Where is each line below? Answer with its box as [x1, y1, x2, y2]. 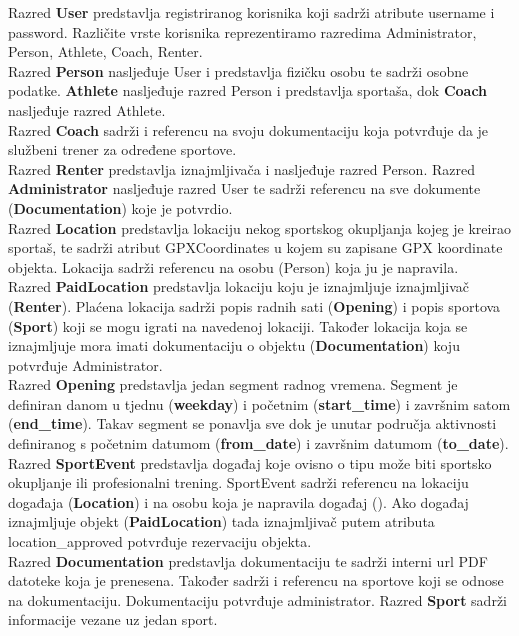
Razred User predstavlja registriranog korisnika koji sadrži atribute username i [8, 2, 495, 22]
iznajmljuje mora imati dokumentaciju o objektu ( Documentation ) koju [8, 335, 460, 356]
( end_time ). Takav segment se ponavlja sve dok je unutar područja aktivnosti [8, 413, 497, 434]
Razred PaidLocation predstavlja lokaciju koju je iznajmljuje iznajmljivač [8, 276, 469, 297]
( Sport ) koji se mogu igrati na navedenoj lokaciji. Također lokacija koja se [8, 315, 468, 336]
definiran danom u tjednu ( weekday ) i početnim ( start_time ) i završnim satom [8, 393, 511, 414]
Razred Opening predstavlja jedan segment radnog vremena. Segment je [8, 374, 458, 395]
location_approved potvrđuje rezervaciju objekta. [8, 531, 312, 552]
